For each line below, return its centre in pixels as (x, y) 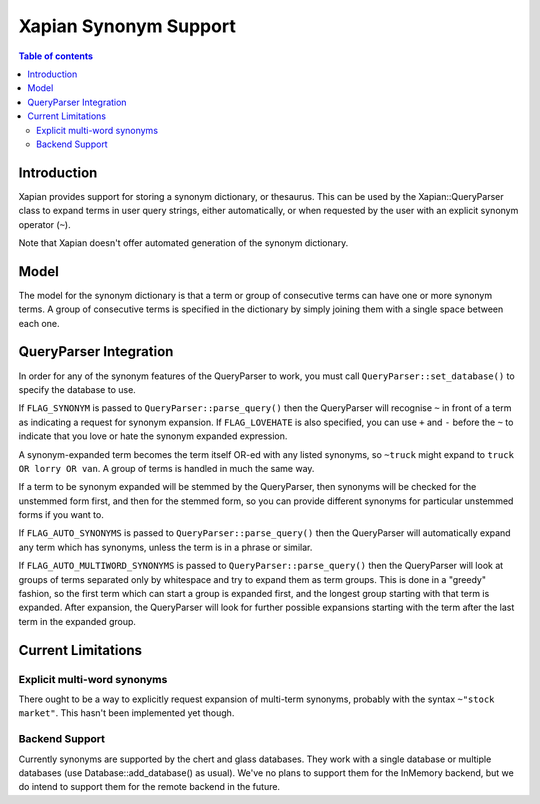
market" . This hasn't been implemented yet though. (126, 713)
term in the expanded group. (77, 621)
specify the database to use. (77, 389)
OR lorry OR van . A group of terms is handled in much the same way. (166, 468)
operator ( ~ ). (44, 224)
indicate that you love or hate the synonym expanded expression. (153, 436)
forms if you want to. (61, 515)
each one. (39, 323)
